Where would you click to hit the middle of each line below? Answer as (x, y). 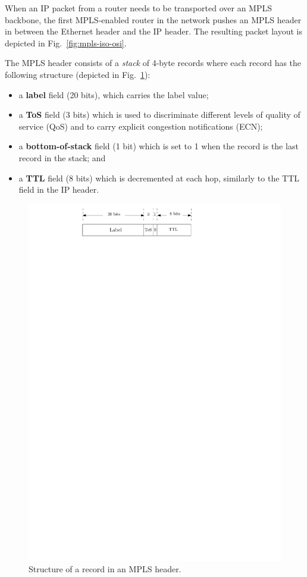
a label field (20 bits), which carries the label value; (114, 94)
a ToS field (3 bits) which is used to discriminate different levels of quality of (159, 115)
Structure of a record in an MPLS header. (105, 569)
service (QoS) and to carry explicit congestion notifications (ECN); (141, 126)
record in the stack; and (62, 157)
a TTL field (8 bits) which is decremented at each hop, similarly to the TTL (159, 178)
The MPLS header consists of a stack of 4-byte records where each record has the (153, 63)
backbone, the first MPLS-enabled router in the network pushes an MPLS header (153, 19)
